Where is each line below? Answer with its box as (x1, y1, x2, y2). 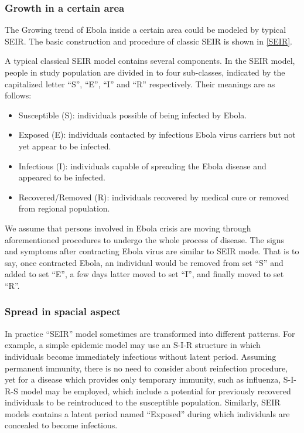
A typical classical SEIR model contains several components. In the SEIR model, (5, 54, 295, 67)
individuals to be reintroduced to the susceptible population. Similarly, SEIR (5, 396, 281, 408)
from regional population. (18, 202, 110, 214)
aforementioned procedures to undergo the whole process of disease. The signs (5, 233, 285, 246)
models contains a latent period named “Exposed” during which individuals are (5, 407, 290, 420)
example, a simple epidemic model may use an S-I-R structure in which (5, 339, 261, 351)
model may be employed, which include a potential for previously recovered (21, 384, 291, 397)
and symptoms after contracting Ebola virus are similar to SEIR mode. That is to (5, 245, 299, 257)
